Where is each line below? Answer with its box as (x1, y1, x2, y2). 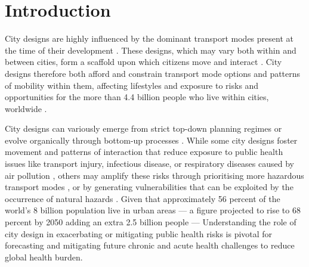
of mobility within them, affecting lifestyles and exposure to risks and (5, 79, 259, 91)
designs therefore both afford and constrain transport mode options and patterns (5, 67, 301, 79)
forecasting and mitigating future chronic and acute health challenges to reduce (5, 239, 295, 252)
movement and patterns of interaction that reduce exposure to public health (5, 145, 283, 158)
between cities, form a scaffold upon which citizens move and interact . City (5, 55, 282, 68)
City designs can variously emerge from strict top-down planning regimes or (5, 122, 282, 135)
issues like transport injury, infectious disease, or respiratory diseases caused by (5, 157, 294, 170)
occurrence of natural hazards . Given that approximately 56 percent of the (5, 192, 280, 204)
